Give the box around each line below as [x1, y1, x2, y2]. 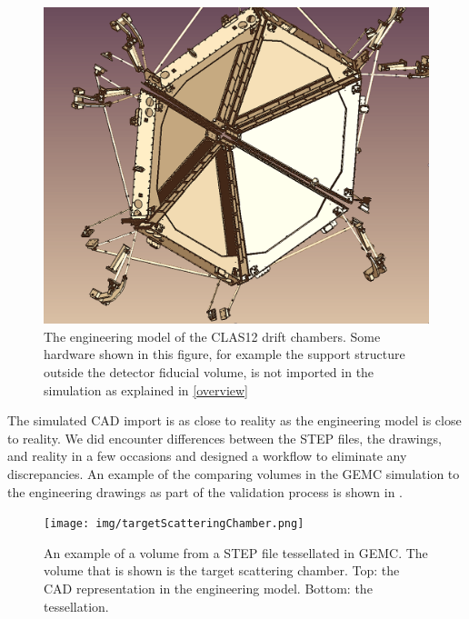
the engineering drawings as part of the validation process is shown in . [7, 482, 404, 501]
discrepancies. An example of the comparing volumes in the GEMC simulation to [7, 464, 460, 483]
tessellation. [44, 596, 109, 615]
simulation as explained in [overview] [44, 380, 248, 399]
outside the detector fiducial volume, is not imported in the [44, 363, 374, 381]
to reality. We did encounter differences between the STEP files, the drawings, [7, 428, 442, 447]
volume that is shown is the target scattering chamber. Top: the [44, 561, 400, 580]
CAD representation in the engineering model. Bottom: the [44, 579, 373, 597]
